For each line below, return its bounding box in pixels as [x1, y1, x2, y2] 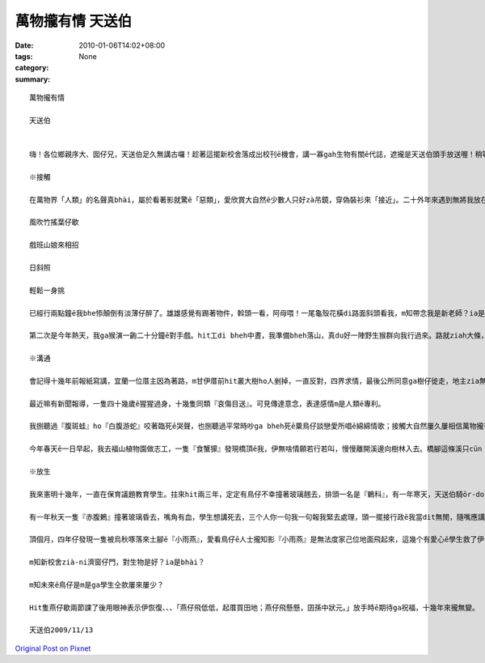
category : [15, 63, 49, 73]
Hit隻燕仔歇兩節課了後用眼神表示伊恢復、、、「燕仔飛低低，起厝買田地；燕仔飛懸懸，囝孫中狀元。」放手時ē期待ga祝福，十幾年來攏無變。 [29, 603, 480, 612]
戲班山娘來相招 [29, 240, 79, 250]
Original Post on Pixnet [15, 644, 91, 653]
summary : [15, 74, 51, 84]
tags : [15, 51, 33, 61]
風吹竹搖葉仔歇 [29, 218, 79, 227]
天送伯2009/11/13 [29, 626, 94, 635]
